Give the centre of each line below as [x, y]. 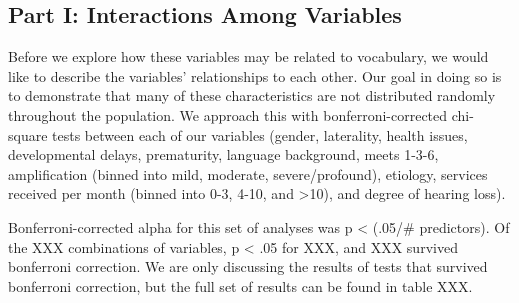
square [28, 134]
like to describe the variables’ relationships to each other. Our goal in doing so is [255, 75]
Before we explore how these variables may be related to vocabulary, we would [248, 56]
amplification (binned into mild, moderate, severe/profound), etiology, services [248, 173]
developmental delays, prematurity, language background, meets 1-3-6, [223, 154]
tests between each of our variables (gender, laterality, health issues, [260, 134]
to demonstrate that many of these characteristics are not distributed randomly [252, 95]
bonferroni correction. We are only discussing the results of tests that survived [248, 266]
